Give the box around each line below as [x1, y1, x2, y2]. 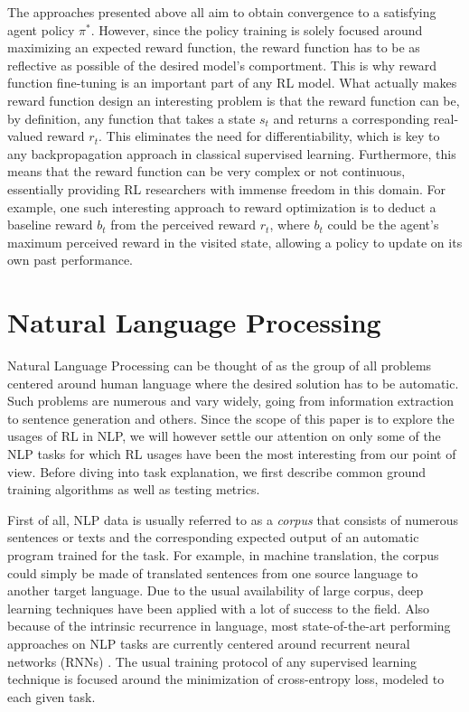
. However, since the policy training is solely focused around [90, 20, 423, 39]
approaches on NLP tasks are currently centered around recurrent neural [7, 633, 410, 652]
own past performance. [7, 250, 133, 269]
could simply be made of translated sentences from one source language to [7, 563, 418, 582]
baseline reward [7, 215, 93, 234]
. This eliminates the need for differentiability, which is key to [98, 126, 440, 145]
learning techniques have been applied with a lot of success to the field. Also [7, 598, 430, 617]
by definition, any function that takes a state [7, 108, 256, 127]
